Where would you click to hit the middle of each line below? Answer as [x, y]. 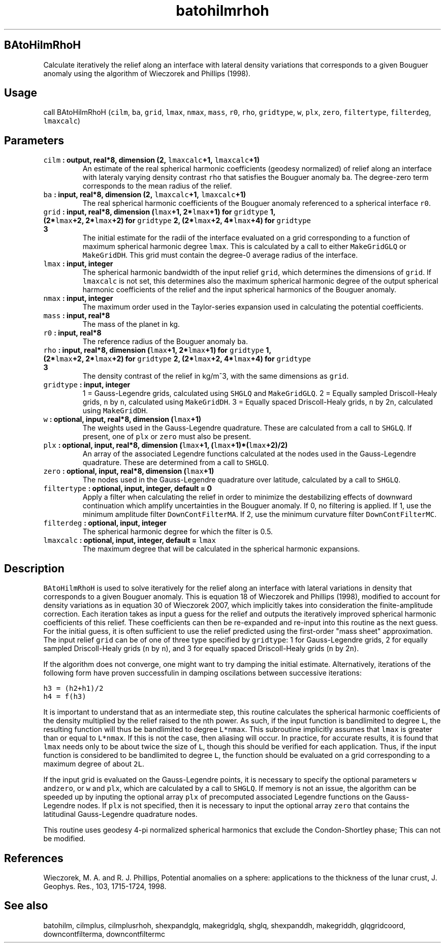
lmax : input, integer [78, 264]
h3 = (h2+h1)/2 [73, 689]
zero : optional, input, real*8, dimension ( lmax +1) [129, 471]
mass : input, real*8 [77, 316]
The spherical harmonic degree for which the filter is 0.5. [178, 532]
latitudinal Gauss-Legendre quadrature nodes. [120, 814]
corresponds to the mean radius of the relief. [157, 186]
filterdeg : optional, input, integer [105, 523]
